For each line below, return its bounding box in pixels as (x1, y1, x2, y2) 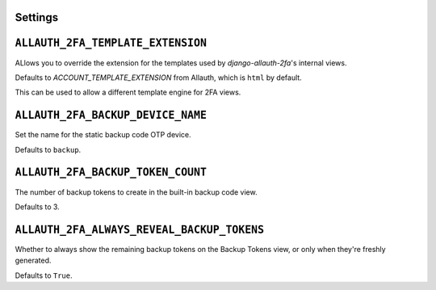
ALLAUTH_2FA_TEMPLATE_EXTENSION (15, 36, 208, 50)
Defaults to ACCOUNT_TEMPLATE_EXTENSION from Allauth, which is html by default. (15, 73, 302, 82)
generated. (15, 255, 52, 266)
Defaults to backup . (15, 145, 82, 154)
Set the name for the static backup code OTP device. (15, 130, 191, 140)
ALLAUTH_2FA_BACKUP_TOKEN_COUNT (15, 166, 208, 179)
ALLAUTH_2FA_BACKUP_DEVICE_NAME (15, 109, 208, 122)
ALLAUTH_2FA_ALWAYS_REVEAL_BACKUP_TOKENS (15, 223, 265, 236)
